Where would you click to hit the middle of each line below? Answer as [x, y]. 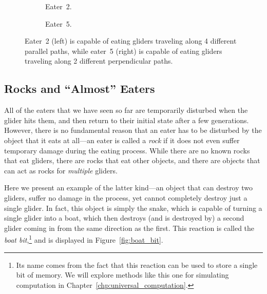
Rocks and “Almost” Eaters [80, 89]
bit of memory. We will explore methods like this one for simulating [122, 275]
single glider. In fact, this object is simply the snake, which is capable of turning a [133, 208]
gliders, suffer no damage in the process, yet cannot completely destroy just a [126, 197]
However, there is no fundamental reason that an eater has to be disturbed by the [133, 130]
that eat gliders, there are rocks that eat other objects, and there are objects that [132, 160]
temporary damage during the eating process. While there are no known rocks [127, 150]
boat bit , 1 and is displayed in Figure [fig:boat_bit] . [84, 239]
